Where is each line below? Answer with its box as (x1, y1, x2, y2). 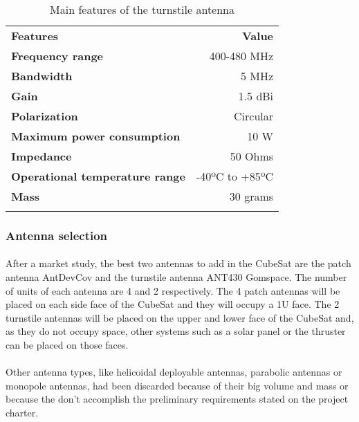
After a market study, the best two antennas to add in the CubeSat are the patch (6, 256, 351, 270)
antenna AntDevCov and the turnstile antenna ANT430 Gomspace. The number (6, 270, 347, 284)
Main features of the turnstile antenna (50, 1, 235, 17)
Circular (234, 108, 274, 124)
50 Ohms (230, 148, 274, 164)
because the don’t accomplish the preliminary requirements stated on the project (6, 392, 349, 406)
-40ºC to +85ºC (196, 168, 274, 184)
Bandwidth (11, 68, 73, 84)
